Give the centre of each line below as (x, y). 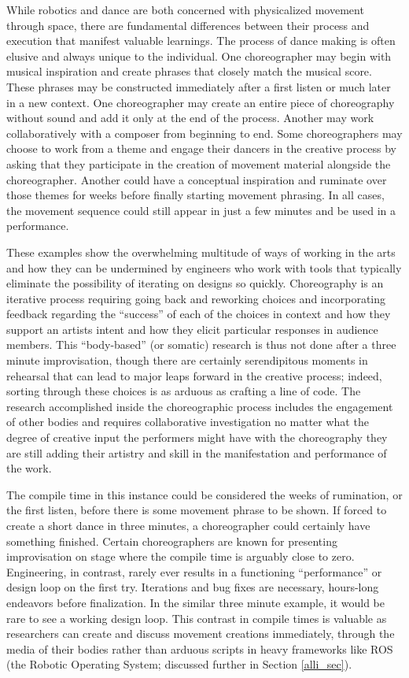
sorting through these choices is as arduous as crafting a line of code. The (184, 391)
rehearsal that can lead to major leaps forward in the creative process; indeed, (194, 375)
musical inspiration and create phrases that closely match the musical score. (189, 71)
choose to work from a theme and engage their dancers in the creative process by (201, 148)
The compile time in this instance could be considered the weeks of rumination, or (204, 494)
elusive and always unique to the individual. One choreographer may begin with (199, 56)
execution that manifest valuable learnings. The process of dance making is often (201, 41)
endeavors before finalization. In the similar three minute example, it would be (195, 602)
